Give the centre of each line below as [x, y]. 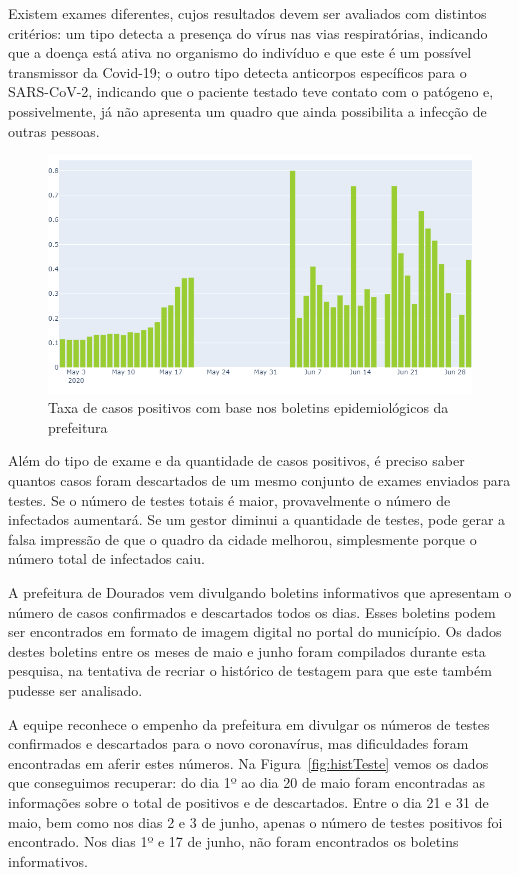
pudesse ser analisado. [75, 689]
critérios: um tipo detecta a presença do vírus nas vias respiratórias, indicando [248, 32]
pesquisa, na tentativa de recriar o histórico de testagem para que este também [250, 670]
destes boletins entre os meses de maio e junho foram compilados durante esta [247, 650]
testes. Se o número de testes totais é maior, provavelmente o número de [229, 499]
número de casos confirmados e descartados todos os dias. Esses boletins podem [252, 611]
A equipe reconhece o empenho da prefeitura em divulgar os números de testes [249, 723]
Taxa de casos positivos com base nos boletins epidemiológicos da [248, 407]
